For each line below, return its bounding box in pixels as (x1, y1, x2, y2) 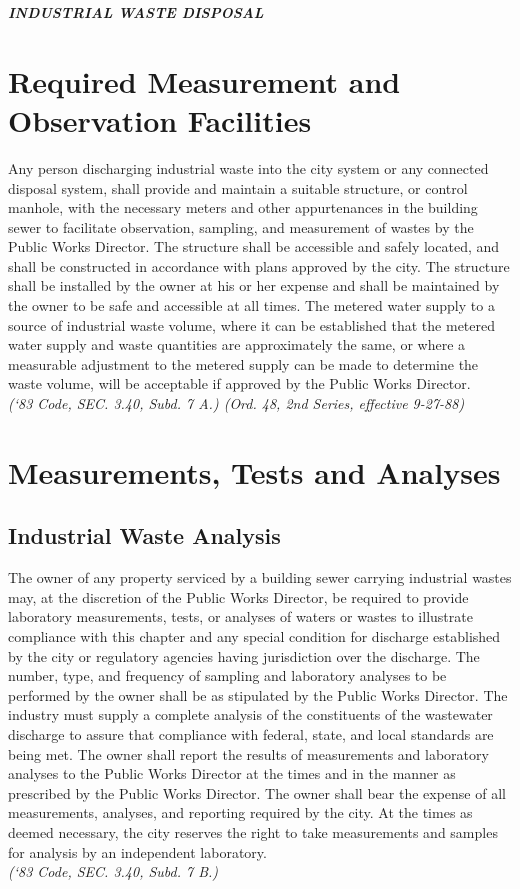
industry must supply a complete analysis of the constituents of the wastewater (8, 704, 493, 725)
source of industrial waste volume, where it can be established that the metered (8, 314, 496, 335)
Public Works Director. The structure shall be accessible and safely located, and (8, 236, 500, 257)
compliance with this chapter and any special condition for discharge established (8, 625, 501, 646)
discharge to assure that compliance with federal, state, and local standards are (8, 723, 494, 744)
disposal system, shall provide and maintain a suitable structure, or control (8, 177, 468, 198)
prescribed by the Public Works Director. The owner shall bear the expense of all (8, 782, 506, 803)
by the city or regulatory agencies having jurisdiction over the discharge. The (8, 645, 480, 666)
